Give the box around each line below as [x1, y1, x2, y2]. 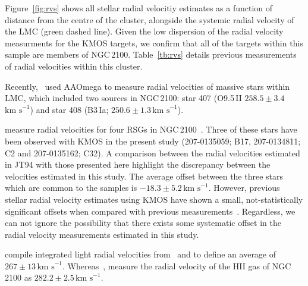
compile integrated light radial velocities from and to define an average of [5, 248, 276, 260]
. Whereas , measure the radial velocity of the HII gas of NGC [62, 259, 291, 272]
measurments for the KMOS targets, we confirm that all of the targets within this [5, 36, 303, 49]
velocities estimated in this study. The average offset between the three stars [5, 169, 284, 182]
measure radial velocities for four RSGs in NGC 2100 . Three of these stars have [5, 123, 297, 136]
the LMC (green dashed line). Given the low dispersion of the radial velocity [5, 25, 284, 37]
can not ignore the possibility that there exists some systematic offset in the [5, 216, 281, 229]
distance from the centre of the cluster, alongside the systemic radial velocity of [5, 13, 294, 26]
